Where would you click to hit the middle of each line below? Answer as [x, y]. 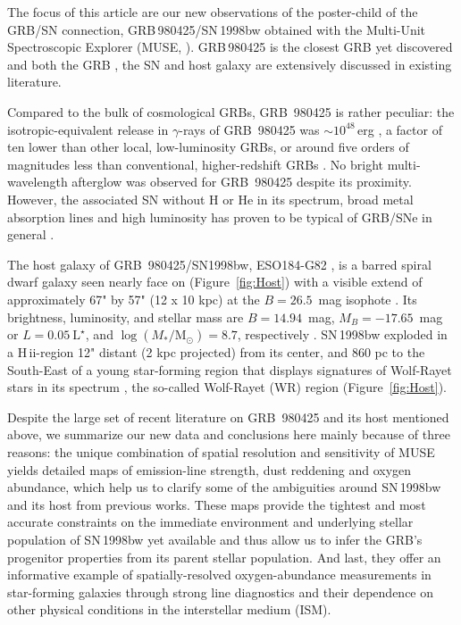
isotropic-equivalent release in [88, 129]
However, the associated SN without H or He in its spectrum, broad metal [210, 199]
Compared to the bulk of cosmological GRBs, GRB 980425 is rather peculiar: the [231, 111]
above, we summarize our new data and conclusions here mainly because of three [229, 434]
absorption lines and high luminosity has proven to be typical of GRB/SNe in [220, 217]
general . [31, 234]
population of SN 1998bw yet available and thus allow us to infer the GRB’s [215, 540]
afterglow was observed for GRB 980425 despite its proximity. [242, 182]
